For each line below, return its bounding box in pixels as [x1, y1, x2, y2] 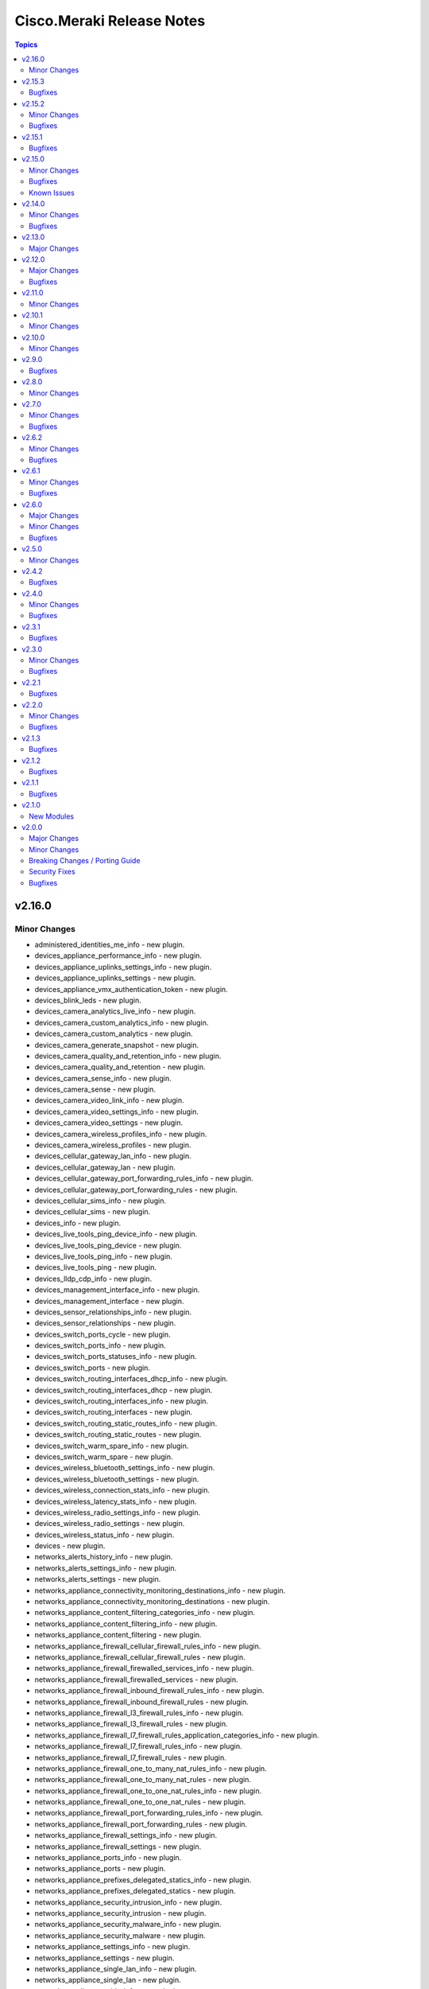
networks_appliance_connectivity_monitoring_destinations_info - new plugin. [34, 1586, 286, 1595]
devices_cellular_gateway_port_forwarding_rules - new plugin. [34, 1185, 238, 1194]
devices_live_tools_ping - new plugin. [34, 1263, 157, 1272]
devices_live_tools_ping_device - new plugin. [34, 1240, 182, 1250]
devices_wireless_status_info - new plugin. [34, 1530, 175, 1539]
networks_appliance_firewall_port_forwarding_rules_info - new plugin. [34, 1808, 264, 1818]
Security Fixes [29, 867, 75, 877]
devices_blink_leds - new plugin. [34, 995, 142, 1005]
